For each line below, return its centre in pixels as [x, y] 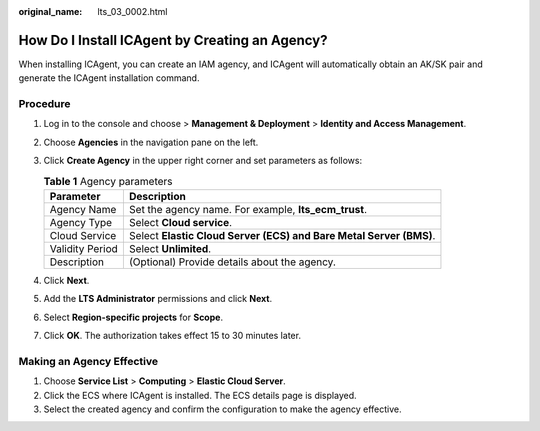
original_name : [50, 11]
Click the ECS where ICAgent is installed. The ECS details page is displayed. [200, 395]
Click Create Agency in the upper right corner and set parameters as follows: [203, 161]
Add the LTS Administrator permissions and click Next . [158, 299]
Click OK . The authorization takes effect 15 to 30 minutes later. [172, 336]
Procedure [44, 104]
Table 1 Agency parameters [108, 181]
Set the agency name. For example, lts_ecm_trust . [247, 209]
